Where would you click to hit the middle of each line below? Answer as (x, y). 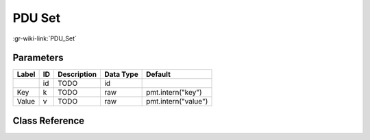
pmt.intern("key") (174, 93)
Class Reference (49, 120)
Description (77, 74)
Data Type (121, 74)
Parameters (38, 58)
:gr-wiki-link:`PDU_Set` (45, 38)
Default (159, 74)
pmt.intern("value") (177, 102)
